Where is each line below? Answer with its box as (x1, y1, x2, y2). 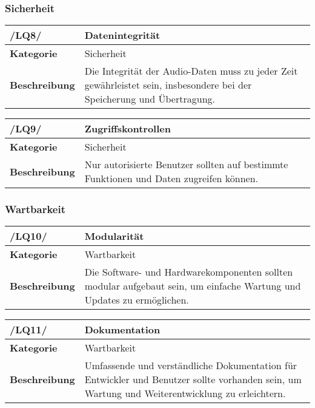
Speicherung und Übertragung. (84, 92, 215, 106)
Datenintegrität (84, 28, 161, 42)
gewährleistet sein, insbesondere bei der (84, 78, 252, 92)
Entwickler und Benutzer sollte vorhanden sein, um (84, 372, 302, 387)
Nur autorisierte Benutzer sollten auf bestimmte (84, 157, 288, 172)
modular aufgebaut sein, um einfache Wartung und (84, 279, 301, 293)
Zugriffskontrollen (84, 121, 171, 136)
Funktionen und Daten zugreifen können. (84, 171, 259, 186)
